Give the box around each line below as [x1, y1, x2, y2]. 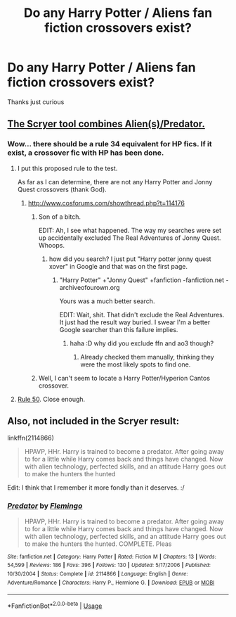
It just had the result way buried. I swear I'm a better [59, 318, 211, 326]
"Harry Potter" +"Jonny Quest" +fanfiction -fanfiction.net [59, 276, 225, 284]
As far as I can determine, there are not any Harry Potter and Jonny [17, 177, 213, 186]
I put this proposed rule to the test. [17, 164, 118, 172]
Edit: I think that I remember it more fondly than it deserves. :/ [7, 483, 185, 492]
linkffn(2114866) [7, 434, 55, 443]
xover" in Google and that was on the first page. [48, 262, 188, 270]
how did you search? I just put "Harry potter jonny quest [48, 255, 212, 263]
